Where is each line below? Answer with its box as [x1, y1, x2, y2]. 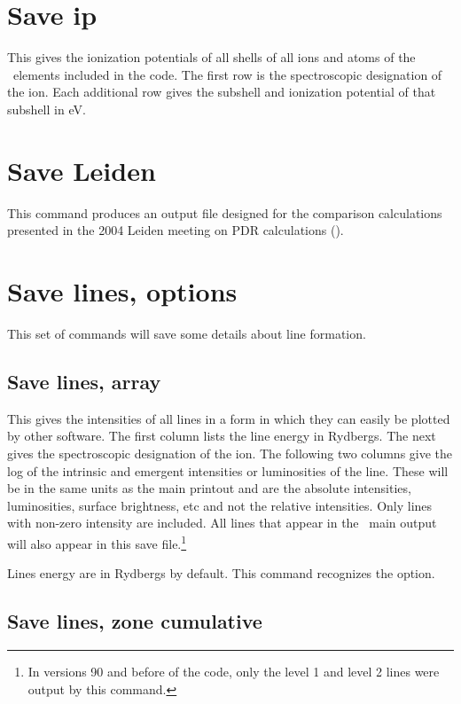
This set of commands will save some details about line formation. [7, 324, 366, 342]
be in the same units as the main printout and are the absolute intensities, [7, 479, 411, 497]
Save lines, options [7, 273, 238, 309]
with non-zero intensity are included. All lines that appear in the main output [7, 513, 437, 532]
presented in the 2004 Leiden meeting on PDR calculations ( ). [7, 221, 344, 239]
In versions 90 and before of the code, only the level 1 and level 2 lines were [27, 661, 440, 680]
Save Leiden [7, 152, 156, 188]
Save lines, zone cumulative [7, 607, 262, 635]
